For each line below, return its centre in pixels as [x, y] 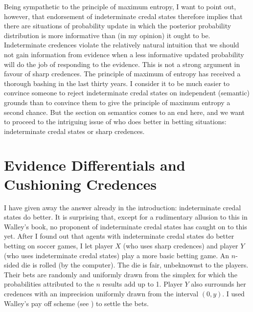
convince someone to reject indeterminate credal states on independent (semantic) [127, 93]
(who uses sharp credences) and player [181, 245]
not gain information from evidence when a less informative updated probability [124, 54]
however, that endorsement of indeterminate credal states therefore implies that [123, 16]
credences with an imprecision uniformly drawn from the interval [101, 293]
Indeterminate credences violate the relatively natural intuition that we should [122, 45]
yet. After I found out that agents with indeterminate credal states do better [119, 236]
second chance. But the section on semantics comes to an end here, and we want [125, 112]
